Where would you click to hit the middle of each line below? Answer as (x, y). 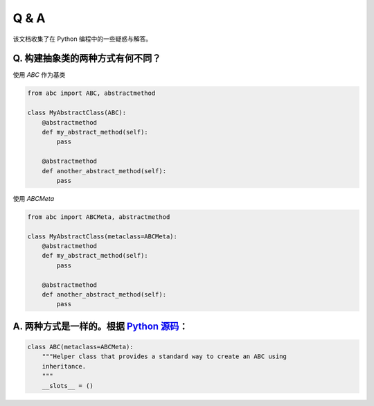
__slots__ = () (68, 386)
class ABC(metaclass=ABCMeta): (81, 347)
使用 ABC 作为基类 (39, 75)
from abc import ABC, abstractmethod (91, 93)
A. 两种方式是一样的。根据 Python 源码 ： (100, 326)
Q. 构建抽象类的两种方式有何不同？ (87, 59)
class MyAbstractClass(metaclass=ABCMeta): (103, 236)
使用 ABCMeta (34, 198)
